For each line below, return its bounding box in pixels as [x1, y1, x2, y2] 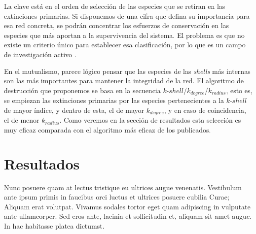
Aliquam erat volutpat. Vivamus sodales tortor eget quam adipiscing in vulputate [4, 201, 251, 211]
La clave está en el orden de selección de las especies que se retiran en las [4, 1, 225, 11]
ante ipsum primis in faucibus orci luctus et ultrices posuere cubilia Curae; [4, 192, 229, 202]
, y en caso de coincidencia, [164, 104, 246, 115]
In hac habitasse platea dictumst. [4, 220, 105, 231]
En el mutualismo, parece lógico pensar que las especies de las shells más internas [4, 66, 251, 76]
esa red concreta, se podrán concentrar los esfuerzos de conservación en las [4, 20, 229, 31]
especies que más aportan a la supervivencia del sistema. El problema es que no [4, 30, 245, 40]
